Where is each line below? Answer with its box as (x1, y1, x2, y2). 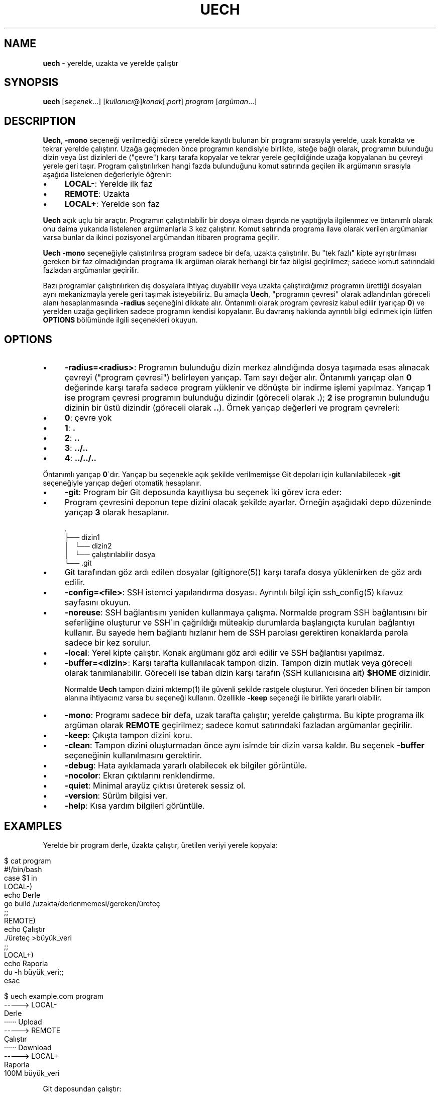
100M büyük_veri (4, 1068, 60, 1077)
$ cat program (4, 856, 51, 865)
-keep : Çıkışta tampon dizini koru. (64, 730, 192, 741)
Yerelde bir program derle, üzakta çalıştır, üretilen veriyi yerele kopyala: (43, 840, 278, 849)
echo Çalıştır (4, 924, 46, 933)
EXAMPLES (4, 819, 62, 832)
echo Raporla (4, 959, 48, 968)
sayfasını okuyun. (64, 597, 131, 608)
